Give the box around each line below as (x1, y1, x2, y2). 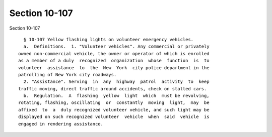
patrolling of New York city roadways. (18, 72, 117, 77)
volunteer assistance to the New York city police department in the (18, 65, 210, 70)
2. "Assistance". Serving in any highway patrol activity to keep (23, 79, 210, 85)
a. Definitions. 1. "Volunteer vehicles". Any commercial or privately (23, 44, 210, 50)
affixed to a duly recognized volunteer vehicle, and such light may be (18, 107, 210, 112)
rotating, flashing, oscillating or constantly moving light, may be (18, 100, 210, 105)
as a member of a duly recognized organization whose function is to (18, 58, 210, 64)
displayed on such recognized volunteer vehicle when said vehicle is (18, 114, 210, 120)
